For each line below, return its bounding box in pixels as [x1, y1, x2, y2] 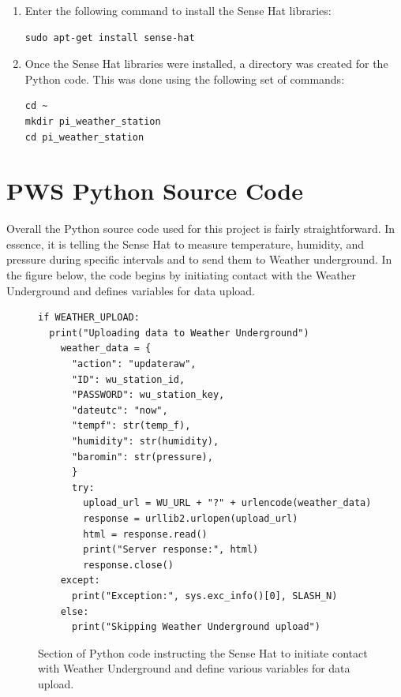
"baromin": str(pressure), [71, 451, 213, 463]
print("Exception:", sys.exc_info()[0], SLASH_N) [71, 590, 338, 601]
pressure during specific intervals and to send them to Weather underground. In [6, 251, 392, 268]
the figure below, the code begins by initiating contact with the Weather [6, 267, 357, 283]
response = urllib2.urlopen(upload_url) [83, 512, 298, 524]
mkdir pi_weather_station [24, 115, 161, 127]
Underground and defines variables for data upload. [6, 282, 255, 298]
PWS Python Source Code [6, 174, 303, 207]
